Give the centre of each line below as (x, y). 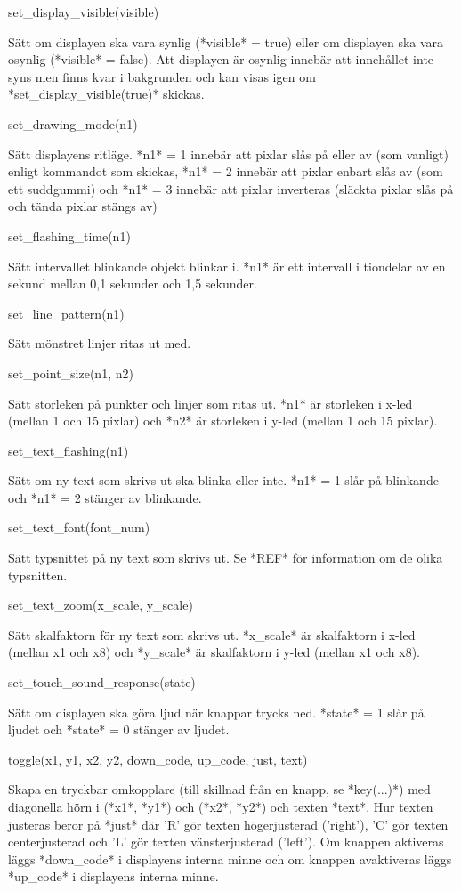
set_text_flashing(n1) (69, 450)
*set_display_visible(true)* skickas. (106, 94)
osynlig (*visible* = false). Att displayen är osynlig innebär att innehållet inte (221, 59)
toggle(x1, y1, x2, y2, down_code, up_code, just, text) (158, 759)
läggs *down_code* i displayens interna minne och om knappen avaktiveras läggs (230, 859)
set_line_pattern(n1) (66, 313)
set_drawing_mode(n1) (73, 123)
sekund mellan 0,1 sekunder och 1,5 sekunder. (133, 283)
